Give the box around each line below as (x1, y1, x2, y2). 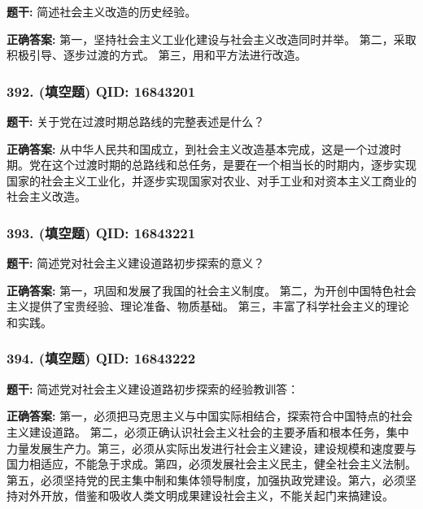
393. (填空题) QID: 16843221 (7, 222, 196, 242)
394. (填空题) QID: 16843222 (7, 348, 196, 368)
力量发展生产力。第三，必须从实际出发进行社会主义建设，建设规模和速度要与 (7, 439, 416, 456)
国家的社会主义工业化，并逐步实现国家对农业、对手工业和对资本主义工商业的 (7, 172, 416, 189)
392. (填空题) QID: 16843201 (7, 80, 196, 101)
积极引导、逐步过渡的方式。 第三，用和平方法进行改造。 (7, 46, 307, 63)
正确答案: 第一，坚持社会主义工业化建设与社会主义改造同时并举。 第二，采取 (7, 30, 416, 47)
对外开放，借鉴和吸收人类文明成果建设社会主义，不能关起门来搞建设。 (17, 487, 394, 504)
